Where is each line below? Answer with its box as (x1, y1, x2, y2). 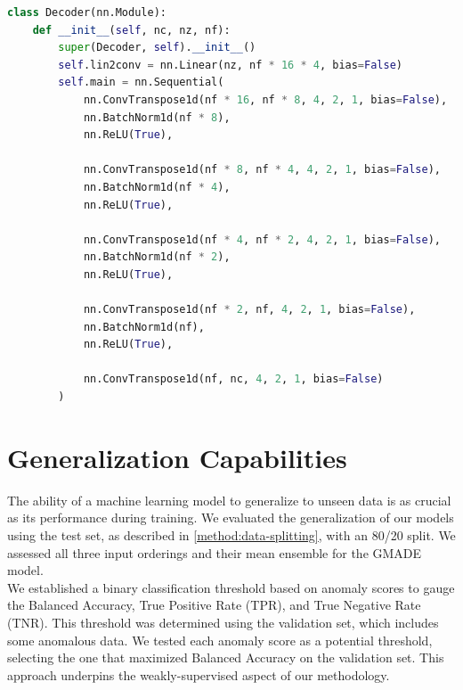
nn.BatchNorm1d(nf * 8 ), (83, 111, 231, 124)
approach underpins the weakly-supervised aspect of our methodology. (7, 665, 390, 684)
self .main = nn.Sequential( (58, 76, 224, 89)
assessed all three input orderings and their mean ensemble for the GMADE (7, 543, 422, 562)
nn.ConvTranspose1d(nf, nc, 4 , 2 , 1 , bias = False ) (83, 373, 384, 386)
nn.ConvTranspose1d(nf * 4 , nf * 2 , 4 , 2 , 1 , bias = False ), (83, 233, 441, 246)
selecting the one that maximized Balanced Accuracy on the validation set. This (7, 648, 444, 667)
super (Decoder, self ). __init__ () (58, 41, 256, 54)
